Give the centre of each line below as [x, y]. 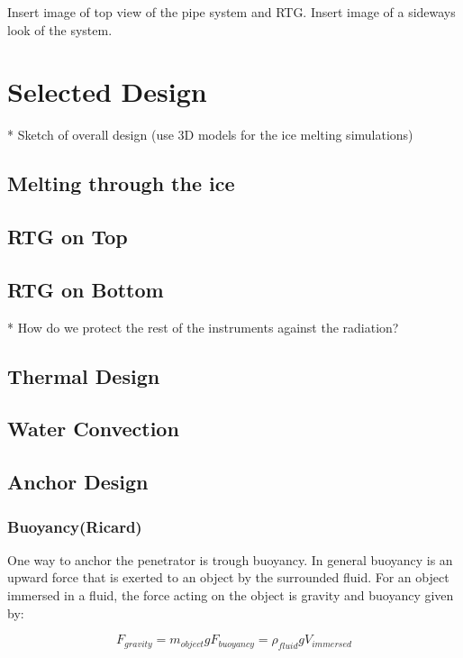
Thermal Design [84, 375]
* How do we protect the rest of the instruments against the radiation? [203, 327]
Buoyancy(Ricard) [75, 526]
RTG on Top [68, 237]
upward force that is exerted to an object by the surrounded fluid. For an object [228, 577]
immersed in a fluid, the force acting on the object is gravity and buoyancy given [231, 595]
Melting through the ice [121, 183]
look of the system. [60, 29]
